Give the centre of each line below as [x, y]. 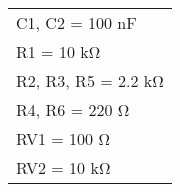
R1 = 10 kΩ [58, 52]
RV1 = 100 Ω [63, 139]
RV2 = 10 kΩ [63, 168]
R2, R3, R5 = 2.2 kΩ [90, 81]
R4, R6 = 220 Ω [73, 110]
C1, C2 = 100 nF [76, 23]
